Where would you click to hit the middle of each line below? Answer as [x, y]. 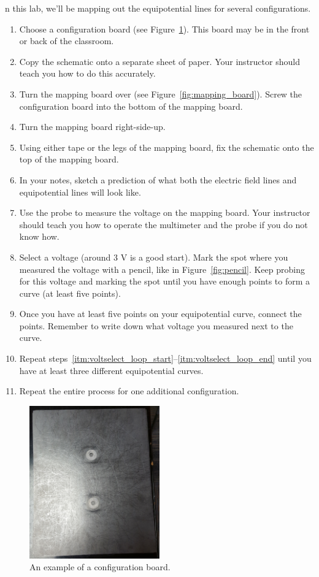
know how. [39, 236]
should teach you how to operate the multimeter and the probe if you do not [163, 224]
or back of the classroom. [67, 41]
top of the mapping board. [69, 159]
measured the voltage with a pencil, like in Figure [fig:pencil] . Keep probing [162, 269]
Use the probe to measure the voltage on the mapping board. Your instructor [165, 212]
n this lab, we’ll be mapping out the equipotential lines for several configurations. [158, 8]
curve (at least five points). [70, 293]
